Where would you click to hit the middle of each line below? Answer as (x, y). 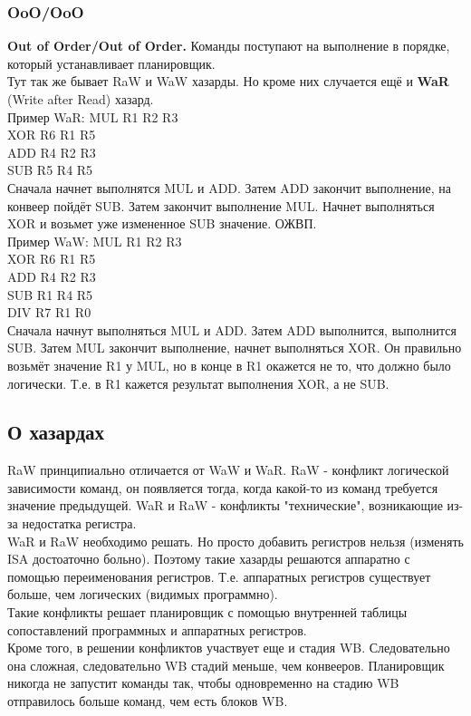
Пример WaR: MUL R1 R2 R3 (93, 116)
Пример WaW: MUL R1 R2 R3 (95, 241)
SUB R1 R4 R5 (50, 294)
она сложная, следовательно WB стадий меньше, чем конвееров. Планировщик (226, 665)
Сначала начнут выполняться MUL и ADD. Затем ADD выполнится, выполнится (232, 329)
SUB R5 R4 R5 (50, 170)
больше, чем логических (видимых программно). (143, 594)
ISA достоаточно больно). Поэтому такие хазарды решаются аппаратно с (209, 559)
